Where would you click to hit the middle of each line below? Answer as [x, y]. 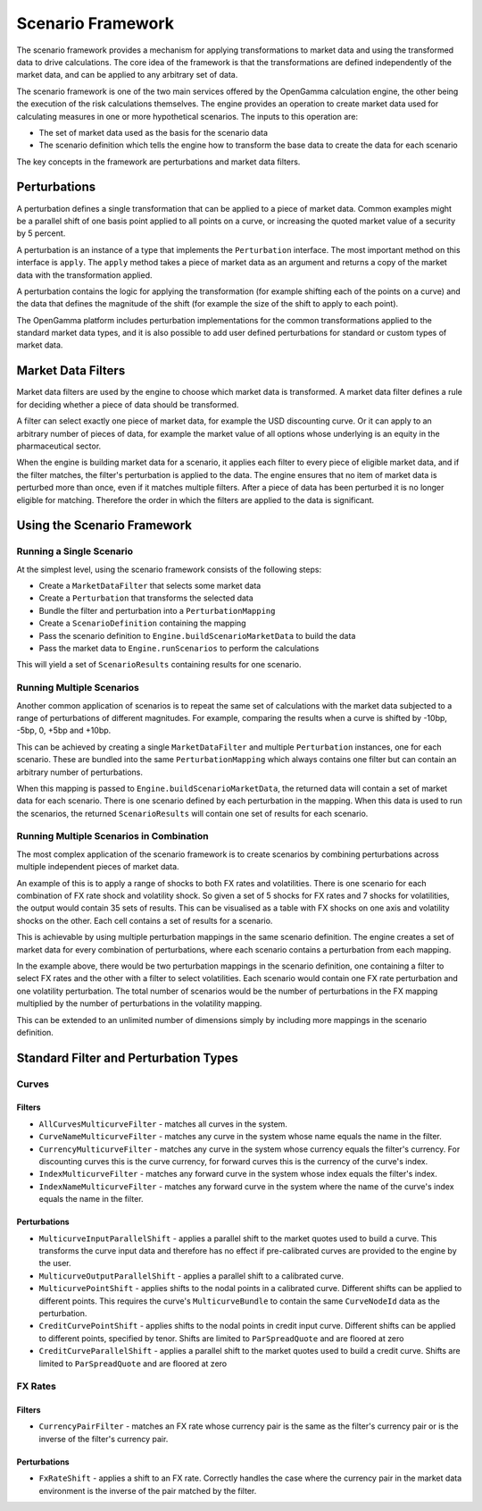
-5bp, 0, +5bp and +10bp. [64, 730]
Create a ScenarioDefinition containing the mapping [142, 623]
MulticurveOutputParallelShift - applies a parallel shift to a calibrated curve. [191, 1276]
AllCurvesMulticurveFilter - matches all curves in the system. [163, 1124]
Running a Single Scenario [75, 551]
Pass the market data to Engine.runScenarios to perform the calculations [179, 649]
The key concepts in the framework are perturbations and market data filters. [158, 162]
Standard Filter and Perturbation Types [127, 1058]
